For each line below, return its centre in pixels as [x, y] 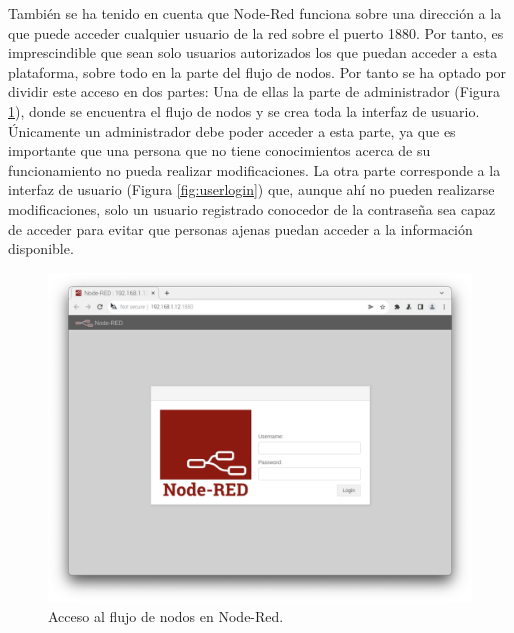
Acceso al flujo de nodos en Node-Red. [166, 615]
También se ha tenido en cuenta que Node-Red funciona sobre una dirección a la [255, 13]
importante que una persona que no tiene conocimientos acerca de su [219, 150]
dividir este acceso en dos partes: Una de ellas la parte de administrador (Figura [254, 91]
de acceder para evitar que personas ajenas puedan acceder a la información [240, 228]
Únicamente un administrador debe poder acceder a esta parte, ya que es [232, 130]
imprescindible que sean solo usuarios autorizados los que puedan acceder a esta [253, 52]
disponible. [41, 248]
